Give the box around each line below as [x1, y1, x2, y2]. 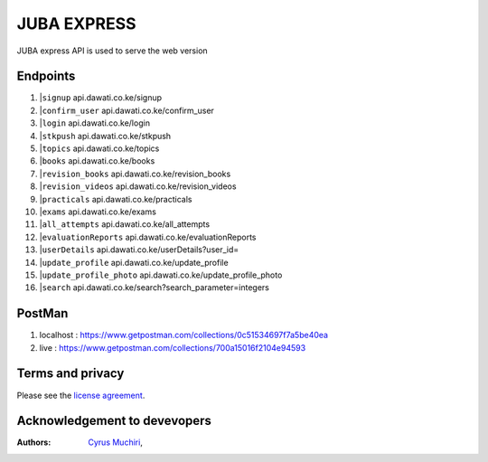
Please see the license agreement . [16, 390, 145, 401]
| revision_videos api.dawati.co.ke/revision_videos [39, 181, 237, 192]
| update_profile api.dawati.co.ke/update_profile [39, 257, 230, 268]
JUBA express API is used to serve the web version [16, 45, 208, 56]
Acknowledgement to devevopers [16, 413, 212, 429]
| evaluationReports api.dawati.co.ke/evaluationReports [39, 231, 257, 242]
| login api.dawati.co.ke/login [39, 118, 151, 128]
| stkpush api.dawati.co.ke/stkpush [39, 130, 172, 141]
